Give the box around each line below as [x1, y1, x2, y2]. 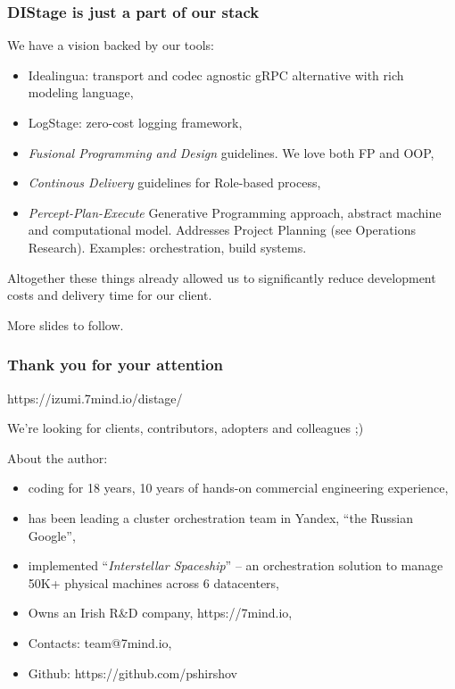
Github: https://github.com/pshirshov [28, 663, 237, 682]
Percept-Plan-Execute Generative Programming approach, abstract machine [28, 203, 442, 221]
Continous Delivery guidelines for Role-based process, [28, 173, 321, 192]
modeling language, [28, 83, 134, 102]
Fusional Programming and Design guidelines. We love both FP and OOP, [28, 143, 434, 162]
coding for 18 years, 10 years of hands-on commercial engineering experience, [28, 478, 449, 497]
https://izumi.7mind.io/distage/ [7, 388, 183, 407]
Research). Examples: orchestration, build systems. [28, 237, 307, 256]
